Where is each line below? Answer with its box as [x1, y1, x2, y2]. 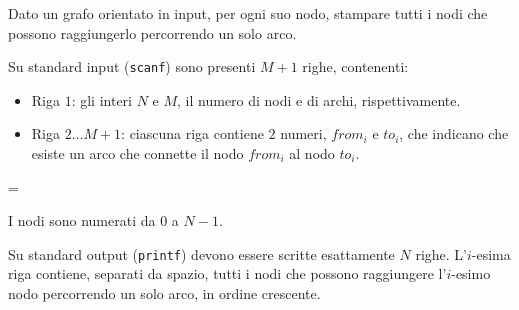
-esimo [451, 263, 491, 284]
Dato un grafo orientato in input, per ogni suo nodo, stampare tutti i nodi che [8, 3, 488, 23]
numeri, [280, 123, 327, 144]
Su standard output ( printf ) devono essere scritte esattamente [8, 243, 395, 264]
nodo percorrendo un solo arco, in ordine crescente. [8, 283, 321, 304]
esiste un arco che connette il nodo [31, 143, 244, 164]
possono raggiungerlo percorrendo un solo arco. [8, 22, 297, 43]
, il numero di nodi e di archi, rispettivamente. [177, 89, 461, 110]
